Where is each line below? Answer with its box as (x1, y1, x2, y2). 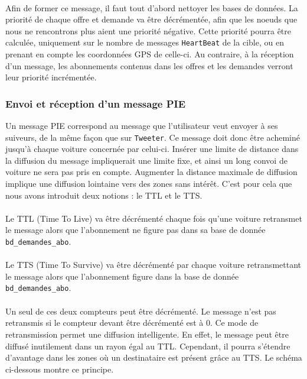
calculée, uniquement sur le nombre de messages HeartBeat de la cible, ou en (5, 36, 284, 48)
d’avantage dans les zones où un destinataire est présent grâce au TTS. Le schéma (5, 351, 302, 364)
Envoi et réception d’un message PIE (5, 96, 186, 111)
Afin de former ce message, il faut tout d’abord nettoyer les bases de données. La (5, 1, 298, 14)
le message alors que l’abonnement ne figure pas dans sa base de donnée (5, 223, 266, 236)
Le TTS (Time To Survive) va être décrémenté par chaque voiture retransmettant (5, 258, 301, 271)
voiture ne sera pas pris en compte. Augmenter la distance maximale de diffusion (5, 166, 298, 178)
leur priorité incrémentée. (5, 71, 97, 83)
